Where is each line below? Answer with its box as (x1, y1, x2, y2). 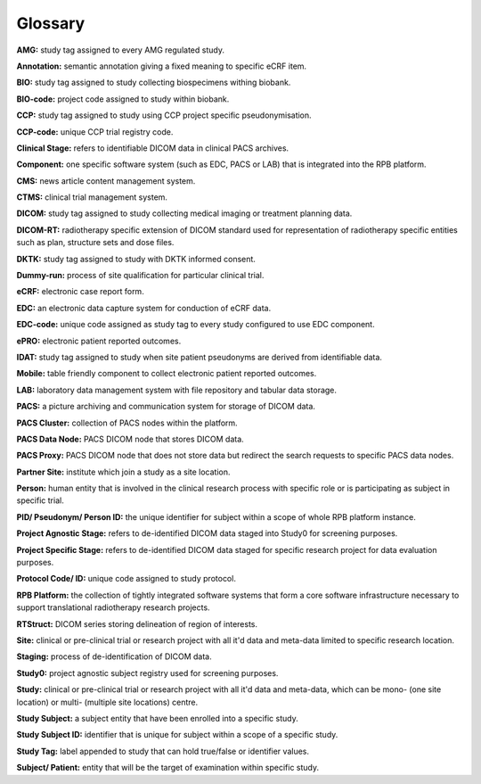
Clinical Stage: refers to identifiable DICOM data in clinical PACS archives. (16, 143, 289, 153)
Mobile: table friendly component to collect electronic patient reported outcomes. (16, 368, 317, 379)
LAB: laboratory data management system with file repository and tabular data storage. (16, 384, 338, 395)
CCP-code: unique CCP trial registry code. (16, 126, 174, 137)
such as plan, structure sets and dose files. (16, 237, 175, 248)
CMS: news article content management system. (16, 175, 196, 186)
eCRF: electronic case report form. (16, 286, 144, 297)
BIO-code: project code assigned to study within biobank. (16, 94, 230, 104)
